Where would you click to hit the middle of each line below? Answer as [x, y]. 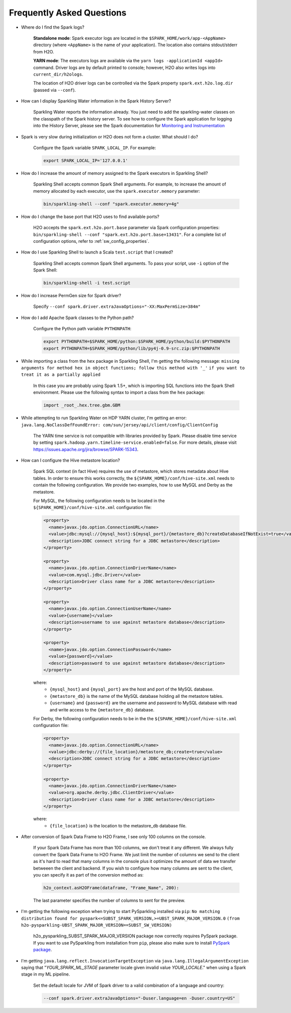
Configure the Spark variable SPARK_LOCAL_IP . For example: [95, 148]
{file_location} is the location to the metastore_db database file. [118, 826]
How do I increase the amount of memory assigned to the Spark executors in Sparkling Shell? [114, 173]
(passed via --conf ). [55, 90]
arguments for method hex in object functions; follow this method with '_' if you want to [133, 368]
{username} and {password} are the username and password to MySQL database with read [143, 703]
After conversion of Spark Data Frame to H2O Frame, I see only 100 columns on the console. [113, 836]
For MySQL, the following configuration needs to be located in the [99, 501]
